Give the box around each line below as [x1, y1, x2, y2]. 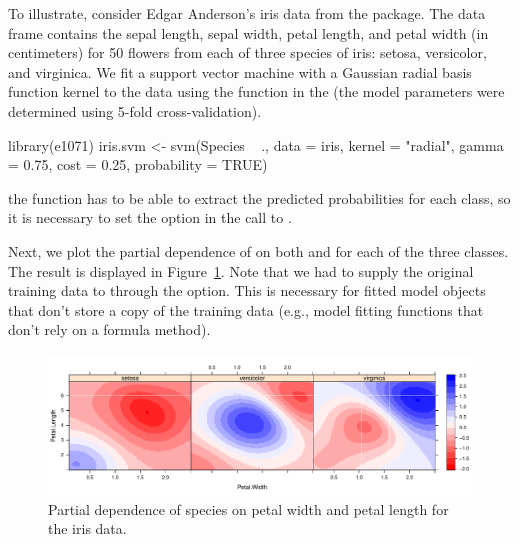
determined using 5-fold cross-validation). [8, 100, 262, 121]
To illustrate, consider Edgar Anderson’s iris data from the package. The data [8, 3, 486, 23]
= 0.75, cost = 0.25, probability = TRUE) [8, 154, 268, 175]
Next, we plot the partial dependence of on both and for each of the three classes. [8, 240, 509, 261]
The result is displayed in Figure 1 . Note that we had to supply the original [8, 260, 474, 281]
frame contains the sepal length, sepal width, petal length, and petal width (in [8, 22, 489, 43]
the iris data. [48, 518, 127, 539]
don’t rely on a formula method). [8, 319, 211, 340]
